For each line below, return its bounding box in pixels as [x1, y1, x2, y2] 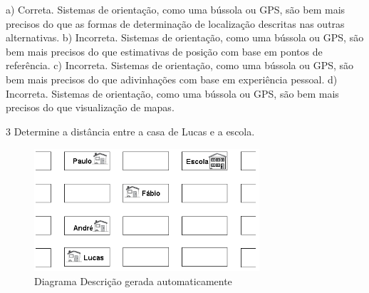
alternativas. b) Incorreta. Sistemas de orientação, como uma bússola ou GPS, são [6, 30, 364, 45]
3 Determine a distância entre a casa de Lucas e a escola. [6, 123, 255, 138]
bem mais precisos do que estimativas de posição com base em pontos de [6, 43, 323, 58]
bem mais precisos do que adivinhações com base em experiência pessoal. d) [6, 71, 338, 86]
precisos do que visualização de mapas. [6, 100, 175, 115]
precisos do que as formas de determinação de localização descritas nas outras [6, 16, 345, 31]
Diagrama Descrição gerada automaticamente [34, 273, 232, 288]
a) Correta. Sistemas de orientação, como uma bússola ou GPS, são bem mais [6, 2, 345, 16]
